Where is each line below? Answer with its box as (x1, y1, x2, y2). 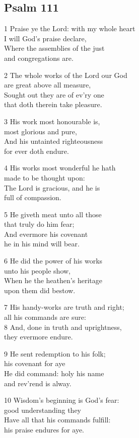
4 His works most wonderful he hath (4, 162, 116, 173)
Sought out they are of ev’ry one (4, 89, 104, 100)
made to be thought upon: (4, 172, 85, 183)
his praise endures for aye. (4, 424, 85, 434)
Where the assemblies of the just (4, 43, 105, 53)
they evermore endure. (4, 331, 73, 342)
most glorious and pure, (4, 126, 77, 136)
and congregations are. (4, 52, 74, 63)
